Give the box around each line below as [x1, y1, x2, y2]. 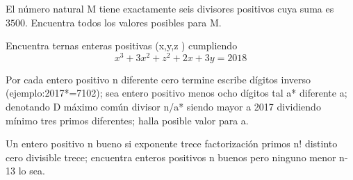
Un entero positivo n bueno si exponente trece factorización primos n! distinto [6, 136, 338, 151]
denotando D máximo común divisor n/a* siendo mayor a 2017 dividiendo [6, 99, 321, 114]
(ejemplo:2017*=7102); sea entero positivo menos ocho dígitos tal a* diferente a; [6, 85, 347, 100]
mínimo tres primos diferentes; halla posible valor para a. [6, 113, 249, 127]
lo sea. [18, 163, 45, 178]
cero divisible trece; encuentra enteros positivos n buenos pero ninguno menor [6, 149, 336, 164]
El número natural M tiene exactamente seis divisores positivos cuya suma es [6, 1, 334, 15]
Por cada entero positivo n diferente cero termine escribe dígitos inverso [6, 72, 311, 86]
